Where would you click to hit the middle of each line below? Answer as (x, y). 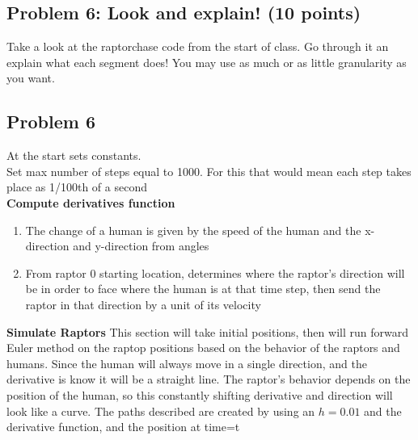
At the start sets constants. (74, 155)
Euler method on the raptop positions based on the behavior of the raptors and (203, 348)
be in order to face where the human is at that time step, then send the (203, 289)
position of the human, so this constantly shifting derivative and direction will (200, 394)
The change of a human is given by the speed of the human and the (193, 230)
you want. (31, 78)
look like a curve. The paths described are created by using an (161, 411)
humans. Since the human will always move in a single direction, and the (187, 363)
